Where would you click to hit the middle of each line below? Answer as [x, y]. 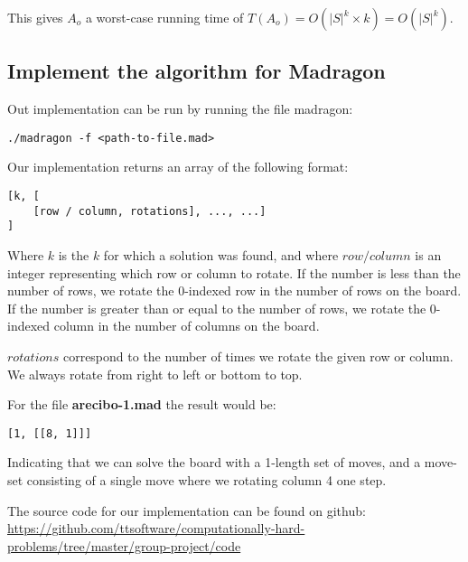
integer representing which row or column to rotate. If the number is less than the [234, 272]
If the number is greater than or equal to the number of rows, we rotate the [217, 308]
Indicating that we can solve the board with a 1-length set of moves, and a [214, 462]
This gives [35, 17]
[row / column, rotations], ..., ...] [150, 211]
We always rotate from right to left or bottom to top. [155, 374]
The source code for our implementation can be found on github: [187, 510]
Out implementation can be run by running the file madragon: [180, 109]
